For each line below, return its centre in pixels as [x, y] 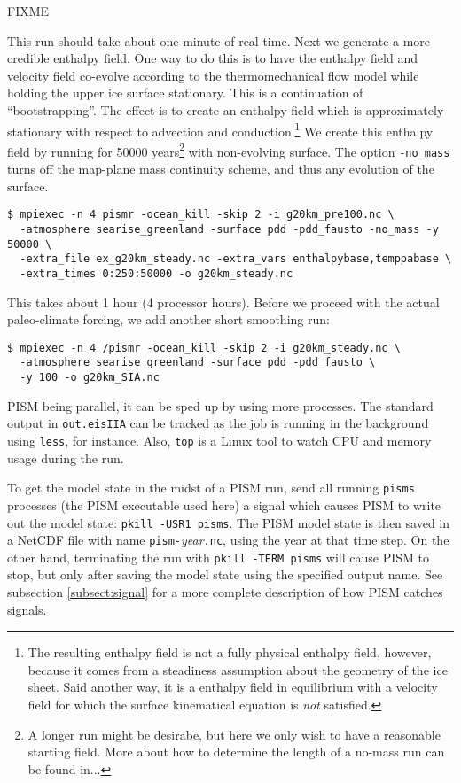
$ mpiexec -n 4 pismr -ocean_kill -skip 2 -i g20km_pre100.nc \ [201, 215]
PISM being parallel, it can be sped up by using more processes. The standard [220, 405]
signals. [27, 609]
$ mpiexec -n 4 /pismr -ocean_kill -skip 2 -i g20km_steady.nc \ [204, 348]
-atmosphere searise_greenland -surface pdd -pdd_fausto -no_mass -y [229, 229]
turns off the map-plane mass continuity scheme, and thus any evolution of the [221, 169]
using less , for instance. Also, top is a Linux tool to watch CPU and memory [219, 440]
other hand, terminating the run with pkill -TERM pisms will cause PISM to [219, 557]
